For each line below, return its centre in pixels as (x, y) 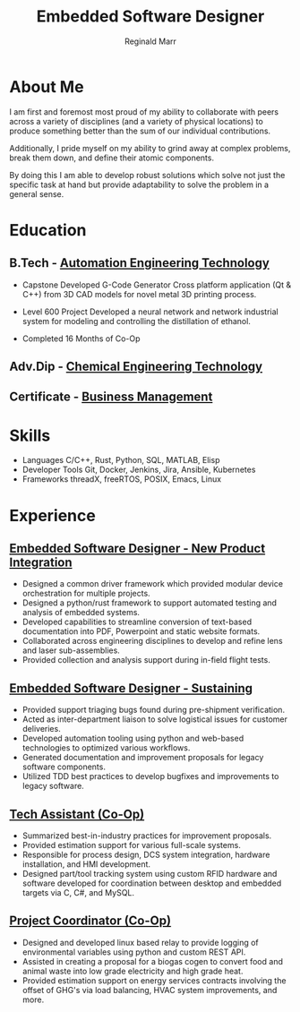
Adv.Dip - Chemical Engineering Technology (136, 367)
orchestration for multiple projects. (86, 594)
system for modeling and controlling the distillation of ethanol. (136, 321)
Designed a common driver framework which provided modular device (153, 584)
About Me (47, 86)
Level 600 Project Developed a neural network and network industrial (150, 312)
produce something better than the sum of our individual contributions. (140, 131)
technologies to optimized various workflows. (106, 748)
